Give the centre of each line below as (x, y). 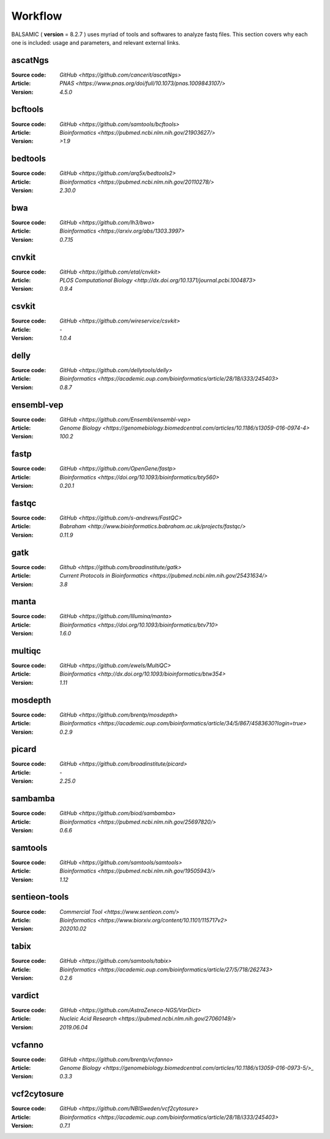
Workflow (37, 16)
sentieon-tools (40, 897)
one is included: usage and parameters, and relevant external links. (96, 42)
